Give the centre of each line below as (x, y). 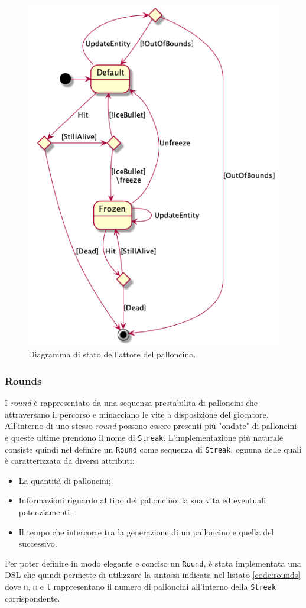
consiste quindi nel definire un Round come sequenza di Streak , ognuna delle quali (153, 449)
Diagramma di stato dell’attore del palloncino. (112, 354)
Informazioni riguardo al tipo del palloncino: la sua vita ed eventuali (142, 500)
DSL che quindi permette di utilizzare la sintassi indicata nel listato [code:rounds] (153, 575)
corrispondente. (32, 598)
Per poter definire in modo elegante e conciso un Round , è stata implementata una (153, 563)
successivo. (38, 543)
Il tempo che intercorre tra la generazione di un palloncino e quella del (146, 531)
